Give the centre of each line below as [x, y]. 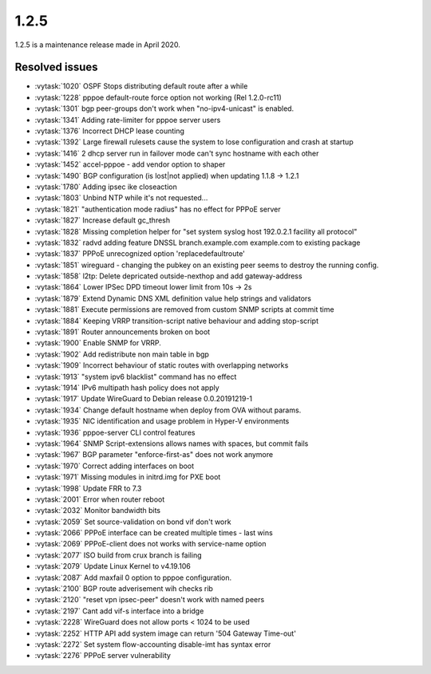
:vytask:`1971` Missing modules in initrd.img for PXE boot [128, 477]
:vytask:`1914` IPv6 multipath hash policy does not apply [127, 388]
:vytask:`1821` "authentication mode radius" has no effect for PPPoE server [158, 209]
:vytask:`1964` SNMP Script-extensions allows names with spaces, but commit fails [172, 443]
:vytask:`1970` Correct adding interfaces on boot [115, 466]
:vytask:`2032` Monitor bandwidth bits [98, 510]
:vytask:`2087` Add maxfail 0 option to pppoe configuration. [133, 577]
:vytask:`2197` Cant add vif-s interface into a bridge [119, 611]
